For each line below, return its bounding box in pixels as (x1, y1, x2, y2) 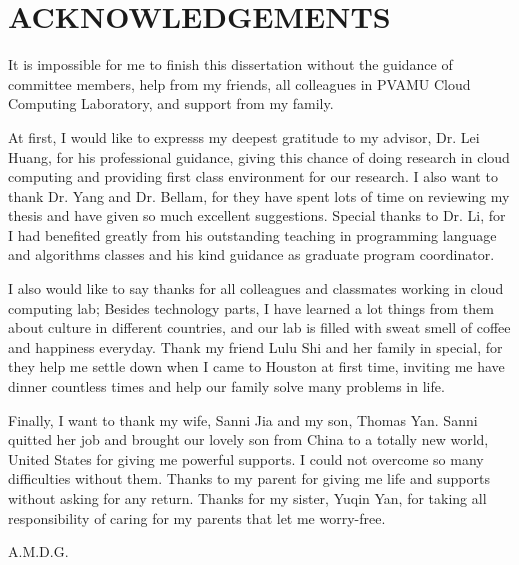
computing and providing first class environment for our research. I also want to (8, 166, 498, 187)
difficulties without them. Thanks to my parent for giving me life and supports (8, 468, 490, 489)
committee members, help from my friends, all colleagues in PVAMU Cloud (8, 73, 471, 94)
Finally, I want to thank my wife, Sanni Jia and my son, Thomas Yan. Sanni (8, 409, 478, 430)
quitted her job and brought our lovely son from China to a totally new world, (8, 429, 489, 450)
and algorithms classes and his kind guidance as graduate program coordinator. (8, 244, 495, 265)
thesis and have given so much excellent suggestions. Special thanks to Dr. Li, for (8, 205, 506, 226)
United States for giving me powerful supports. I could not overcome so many (8, 448, 484, 469)
